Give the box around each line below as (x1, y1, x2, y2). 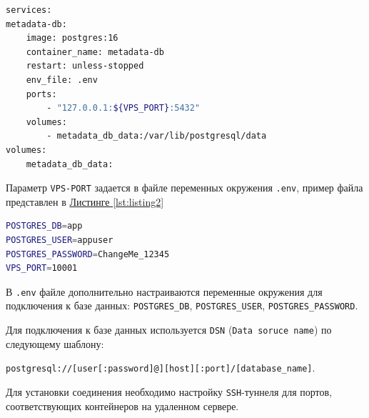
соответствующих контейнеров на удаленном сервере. (6, 398, 239, 413)
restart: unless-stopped (26, 61, 144, 71)
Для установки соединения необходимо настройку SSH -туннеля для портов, (6, 384, 333, 399)
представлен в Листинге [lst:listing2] (6, 194, 164, 209)
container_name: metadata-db (26, 46, 164, 57)
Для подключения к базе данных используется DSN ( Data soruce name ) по (6, 322, 332, 337)
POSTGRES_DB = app (6, 221, 83, 232)
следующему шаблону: (6, 336, 104, 351)
